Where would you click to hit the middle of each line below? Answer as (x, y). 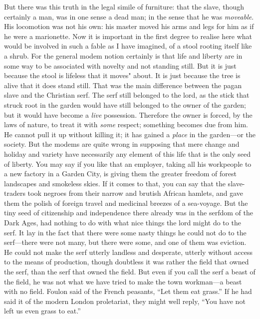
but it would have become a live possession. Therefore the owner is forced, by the (128, 114)
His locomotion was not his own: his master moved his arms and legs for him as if (129, 26)
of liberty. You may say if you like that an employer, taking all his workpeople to (128, 164)
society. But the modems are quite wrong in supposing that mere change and (122, 144)
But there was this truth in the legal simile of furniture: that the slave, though (124, 7)
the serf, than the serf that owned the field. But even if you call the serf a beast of (130, 272)
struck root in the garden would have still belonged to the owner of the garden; (125, 104)
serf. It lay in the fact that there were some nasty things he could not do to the (125, 232)
